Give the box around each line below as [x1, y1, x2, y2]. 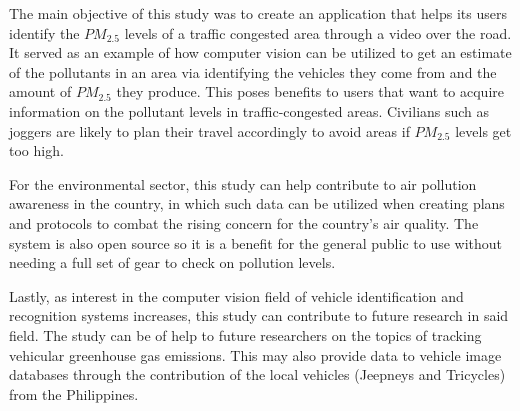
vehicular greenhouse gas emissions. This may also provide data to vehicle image [9, 344, 502, 365]
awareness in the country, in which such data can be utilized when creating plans [9, 193, 505, 214]
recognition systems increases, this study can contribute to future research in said [9, 305, 509, 326]
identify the [9, 22, 80, 43]
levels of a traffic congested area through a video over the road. [124, 22, 512, 43]
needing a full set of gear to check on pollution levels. [9, 252, 336, 273]
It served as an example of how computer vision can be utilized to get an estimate [9, 42, 512, 63]
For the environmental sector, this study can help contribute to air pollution [9, 173, 477, 194]
